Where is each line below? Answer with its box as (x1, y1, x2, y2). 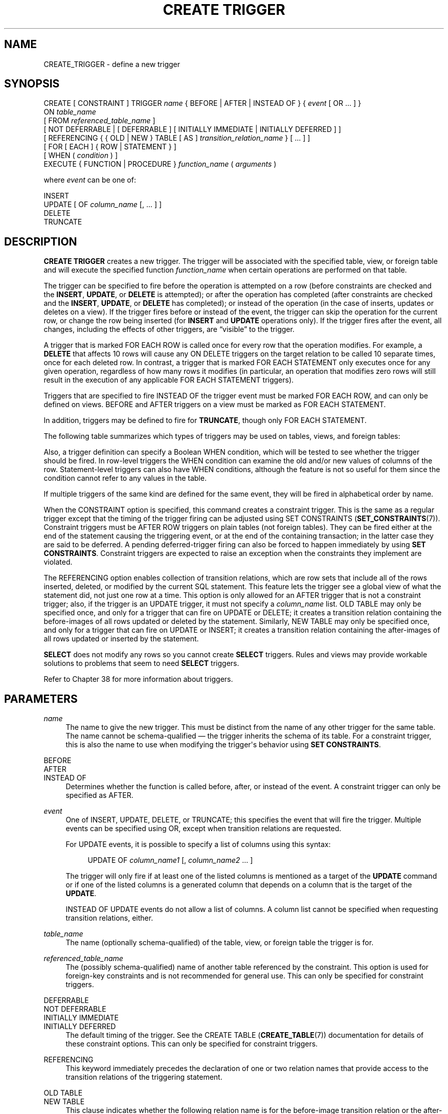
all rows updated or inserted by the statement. (43, 634, 199, 643)
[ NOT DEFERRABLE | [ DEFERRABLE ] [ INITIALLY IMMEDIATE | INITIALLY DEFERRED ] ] (43, 125, 341, 134)
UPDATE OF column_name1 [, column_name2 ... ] (87, 856, 253, 865)
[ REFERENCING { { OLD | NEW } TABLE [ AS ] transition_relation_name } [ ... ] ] (43, 133, 310, 143)
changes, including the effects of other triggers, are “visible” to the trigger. (43, 325, 295, 334)
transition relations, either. (65, 914, 153, 923)
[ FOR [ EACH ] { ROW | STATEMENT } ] (43, 142, 176, 151)
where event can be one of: (43, 175, 136, 185)
